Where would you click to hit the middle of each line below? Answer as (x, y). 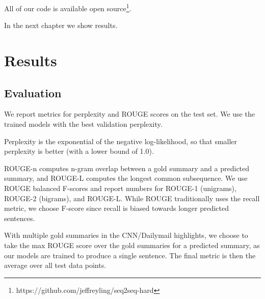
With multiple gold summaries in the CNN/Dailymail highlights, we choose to (126, 235)
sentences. (20, 218)
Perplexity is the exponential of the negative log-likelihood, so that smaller (121, 141)
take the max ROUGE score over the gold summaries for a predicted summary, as (132, 245)
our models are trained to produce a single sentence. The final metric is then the (130, 255)
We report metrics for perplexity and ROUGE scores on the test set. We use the (129, 114)
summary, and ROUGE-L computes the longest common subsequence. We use (126, 178)
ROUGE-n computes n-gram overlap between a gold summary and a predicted (127, 168)
